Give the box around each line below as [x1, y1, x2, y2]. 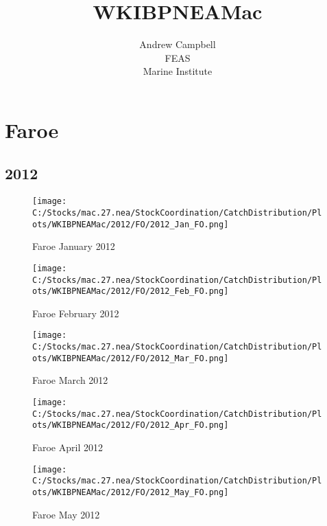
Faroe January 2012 [32, 239, 115, 253]
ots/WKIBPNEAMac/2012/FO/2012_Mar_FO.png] [32, 353, 229, 363]
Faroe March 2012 [32, 373, 108, 387]
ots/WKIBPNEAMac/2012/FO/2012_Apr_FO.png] [32, 420, 229, 431]
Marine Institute [143, 64, 213, 78]
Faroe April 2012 [32, 439, 103, 454]
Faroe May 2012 [32, 507, 100, 521]
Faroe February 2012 [32, 306, 119, 320]
